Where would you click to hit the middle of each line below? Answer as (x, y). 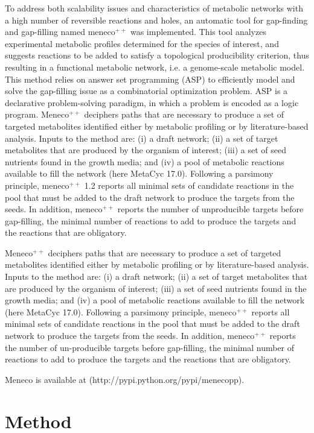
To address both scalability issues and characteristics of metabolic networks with (154, 8)
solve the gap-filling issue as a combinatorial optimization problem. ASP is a (146, 91)
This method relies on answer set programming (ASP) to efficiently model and (150, 79)
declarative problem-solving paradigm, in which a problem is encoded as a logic (152, 102)
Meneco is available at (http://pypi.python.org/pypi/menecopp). (125, 379)
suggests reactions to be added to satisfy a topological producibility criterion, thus (157, 55)
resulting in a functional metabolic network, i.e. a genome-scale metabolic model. (155, 67)
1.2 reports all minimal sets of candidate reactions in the (189, 185)
